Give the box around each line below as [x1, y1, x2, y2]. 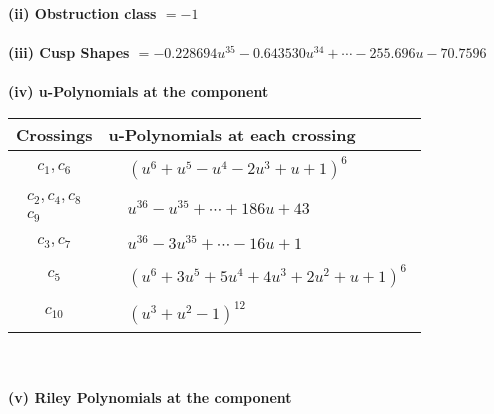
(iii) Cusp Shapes [8, 42, 130, 63]
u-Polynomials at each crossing [108, 122, 356, 146]
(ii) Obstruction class [8, 3, 157, 23]
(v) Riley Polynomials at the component [8, 387, 292, 408]
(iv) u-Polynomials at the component [8, 81, 269, 102]
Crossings [16, 122, 93, 146]
